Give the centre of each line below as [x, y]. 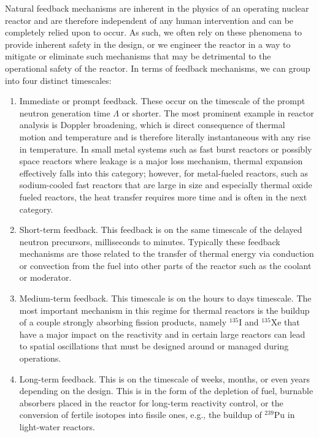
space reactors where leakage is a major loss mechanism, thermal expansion [161, 161]
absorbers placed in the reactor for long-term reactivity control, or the [151, 402]
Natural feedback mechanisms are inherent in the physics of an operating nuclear [157, 8]
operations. [40, 358]
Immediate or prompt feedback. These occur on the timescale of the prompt [162, 101]
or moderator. [45, 277]
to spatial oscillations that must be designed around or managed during [154, 346]
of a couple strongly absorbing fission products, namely [123, 322]
